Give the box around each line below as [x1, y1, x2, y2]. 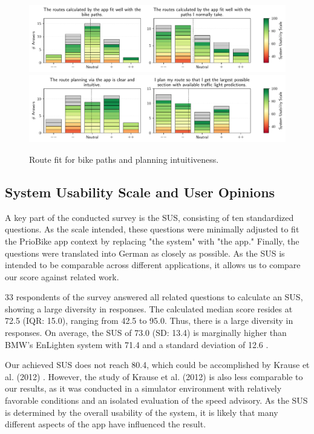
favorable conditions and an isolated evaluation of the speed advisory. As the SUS [5, 394, 308, 407]
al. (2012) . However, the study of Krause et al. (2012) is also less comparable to [5, 370, 303, 383]
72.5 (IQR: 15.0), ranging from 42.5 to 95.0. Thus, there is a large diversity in [5, 314, 293, 327]
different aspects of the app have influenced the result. [5, 418, 206, 430]
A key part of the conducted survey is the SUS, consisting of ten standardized [5, 211, 294, 223]
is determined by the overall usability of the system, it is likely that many [5, 406, 278, 418]
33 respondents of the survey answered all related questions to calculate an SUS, [5, 291, 303, 303]
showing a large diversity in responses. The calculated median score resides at [5, 302, 293, 315]
